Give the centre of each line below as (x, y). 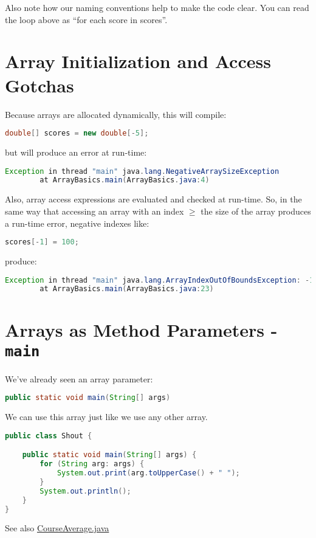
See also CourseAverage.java (57, 528)
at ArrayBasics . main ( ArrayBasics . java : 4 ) (125, 180)
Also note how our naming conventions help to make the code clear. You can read (157, 7)
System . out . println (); (85, 491)
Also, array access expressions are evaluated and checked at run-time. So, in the (153, 199)
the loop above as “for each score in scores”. (86, 19)
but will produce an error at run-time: (76, 152)
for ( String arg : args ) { (92, 464)
